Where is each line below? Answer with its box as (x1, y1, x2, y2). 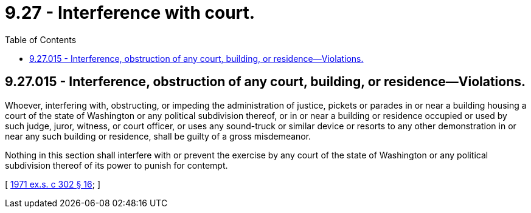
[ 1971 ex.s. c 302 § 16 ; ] (5, 178, 101, 189)
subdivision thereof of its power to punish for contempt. (5, 160, 228, 171)
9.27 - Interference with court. (5, 2, 255, 23)
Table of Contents (5, 34, 77, 45)
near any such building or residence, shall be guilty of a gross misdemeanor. (5, 130, 311, 141)
